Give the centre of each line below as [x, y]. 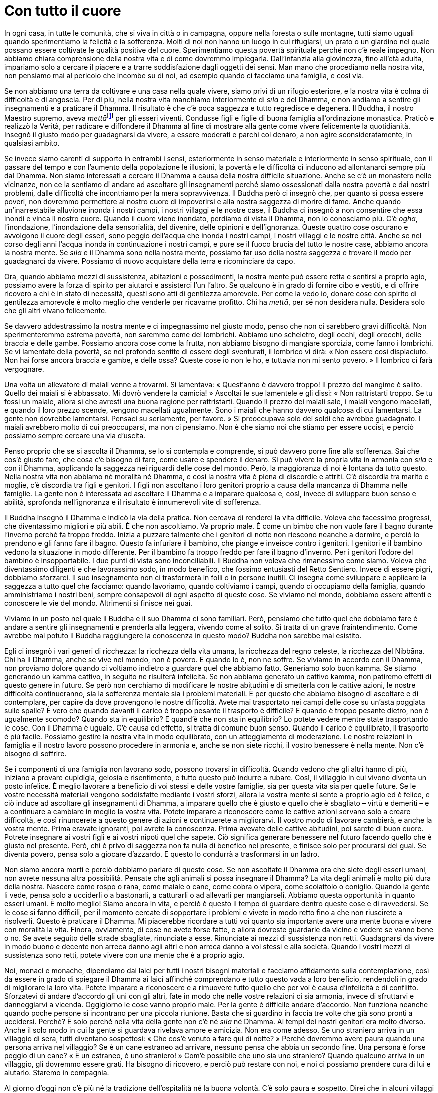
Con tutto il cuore [63, 11]
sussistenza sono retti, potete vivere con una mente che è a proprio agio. [124, 955]
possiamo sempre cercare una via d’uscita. [75, 436]
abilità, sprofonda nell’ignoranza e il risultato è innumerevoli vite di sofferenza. [133, 502]
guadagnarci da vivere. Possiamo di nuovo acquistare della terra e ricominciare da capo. [150, 261]
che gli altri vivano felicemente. [56, 311]
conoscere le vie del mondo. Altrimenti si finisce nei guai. [98, 603]
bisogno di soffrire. [35, 754]
